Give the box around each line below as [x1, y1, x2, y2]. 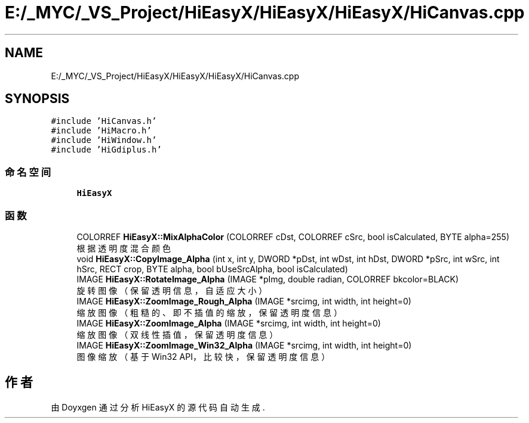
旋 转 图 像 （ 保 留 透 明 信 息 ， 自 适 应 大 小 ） [76, 285, 267, 296]
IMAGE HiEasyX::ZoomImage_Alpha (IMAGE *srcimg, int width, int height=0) [76, 318, 381, 328]
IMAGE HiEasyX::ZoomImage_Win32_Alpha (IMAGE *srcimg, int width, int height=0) [76, 340, 412, 350]
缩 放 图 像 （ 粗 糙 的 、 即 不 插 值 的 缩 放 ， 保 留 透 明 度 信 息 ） [76, 307, 342, 318]
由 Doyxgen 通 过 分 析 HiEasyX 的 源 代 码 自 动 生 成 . [51, 402, 265, 412]
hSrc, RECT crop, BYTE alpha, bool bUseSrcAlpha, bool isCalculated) [76, 263, 348, 274]
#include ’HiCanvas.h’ [51, 116, 157, 126]
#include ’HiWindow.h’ [51, 135, 157, 145]
